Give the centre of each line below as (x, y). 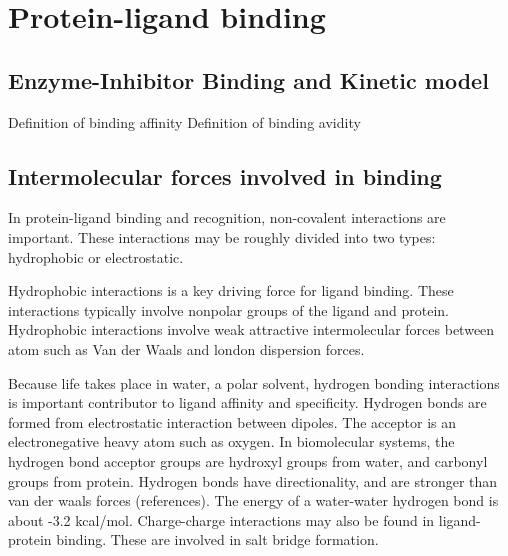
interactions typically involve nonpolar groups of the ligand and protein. (228, 309)
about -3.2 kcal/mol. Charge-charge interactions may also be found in (221, 519)
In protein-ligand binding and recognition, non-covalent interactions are (227, 217)
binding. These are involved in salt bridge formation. (217, 539)
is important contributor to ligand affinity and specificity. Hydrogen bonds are (247, 402)
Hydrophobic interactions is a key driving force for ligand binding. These (231, 290)
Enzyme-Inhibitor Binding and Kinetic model (248, 79)
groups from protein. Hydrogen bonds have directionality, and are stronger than (253, 480)
